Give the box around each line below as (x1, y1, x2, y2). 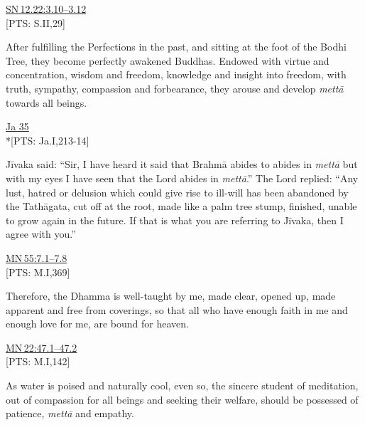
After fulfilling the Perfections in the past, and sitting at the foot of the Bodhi (6, 39, 347, 54)
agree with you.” (6, 226, 76, 241)
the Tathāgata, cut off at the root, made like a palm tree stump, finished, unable (6, 199, 357, 214)
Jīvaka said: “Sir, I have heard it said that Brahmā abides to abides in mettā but (6, 157, 358, 172)
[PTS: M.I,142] (6, 354, 70, 369)
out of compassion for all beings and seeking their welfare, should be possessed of (6, 392, 359, 406)
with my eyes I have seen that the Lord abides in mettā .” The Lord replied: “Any (6, 170, 359, 185)
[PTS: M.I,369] (6, 264, 70, 279)
